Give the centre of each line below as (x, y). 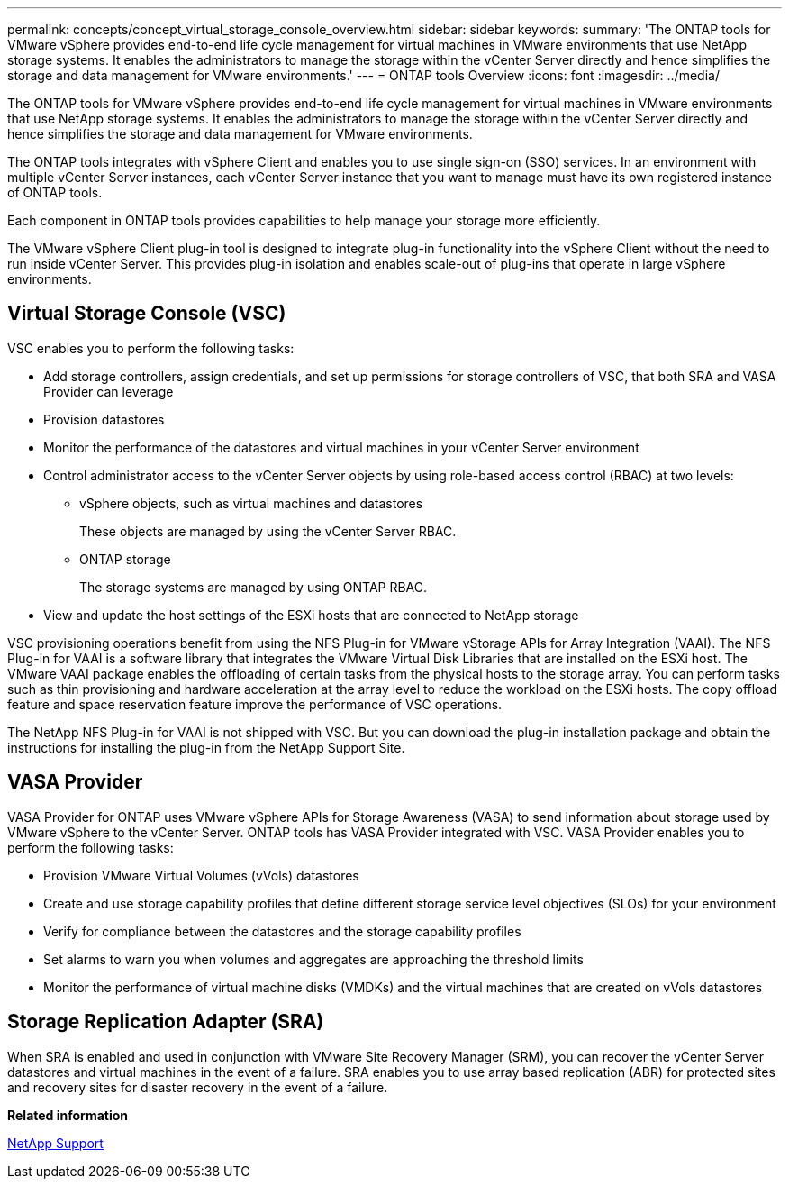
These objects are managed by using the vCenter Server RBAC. (268, 531)
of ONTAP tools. (55, 192)
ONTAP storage (125, 559)
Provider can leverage (109, 391)
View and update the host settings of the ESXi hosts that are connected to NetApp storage (311, 615)
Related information (68, 1115)
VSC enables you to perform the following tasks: (151, 348)
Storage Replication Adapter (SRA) (166, 1022)
